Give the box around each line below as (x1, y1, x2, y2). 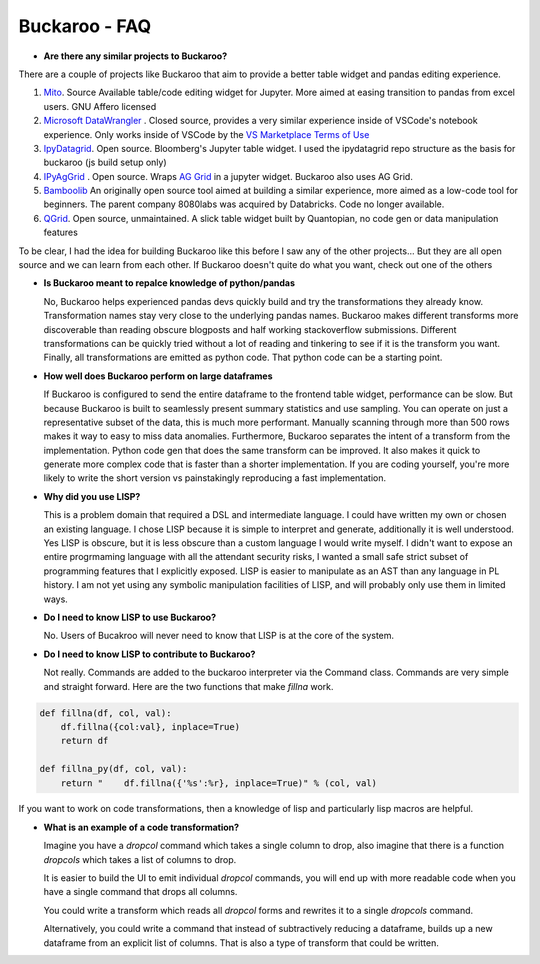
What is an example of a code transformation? (43, 821, 240, 833)
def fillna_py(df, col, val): (39, 763, 188, 775)
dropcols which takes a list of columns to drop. (43, 853, 237, 865)
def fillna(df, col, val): (39, 707, 172, 719)
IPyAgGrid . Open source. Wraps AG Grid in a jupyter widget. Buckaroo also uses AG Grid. (43, 170, 414, 182)
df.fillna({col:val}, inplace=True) (60, 721, 240, 732)
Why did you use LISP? (43, 490, 141, 502)
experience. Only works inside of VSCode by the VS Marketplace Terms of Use (43, 128, 370, 140)
